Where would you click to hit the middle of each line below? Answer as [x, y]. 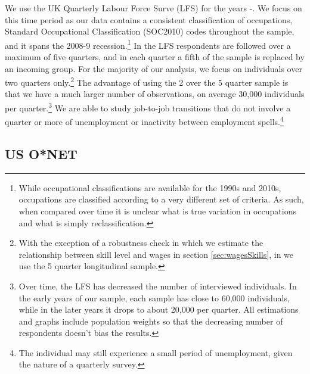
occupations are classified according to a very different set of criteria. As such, [161, 199]
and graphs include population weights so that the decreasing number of [151, 321]
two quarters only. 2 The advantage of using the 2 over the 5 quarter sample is [147, 81]
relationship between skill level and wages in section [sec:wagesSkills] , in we [156, 254]
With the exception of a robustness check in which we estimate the [141, 243]
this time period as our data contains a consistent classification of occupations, [149, 19]
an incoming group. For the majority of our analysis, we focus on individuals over [154, 68]
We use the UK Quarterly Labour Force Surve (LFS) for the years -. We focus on [154, 8]
